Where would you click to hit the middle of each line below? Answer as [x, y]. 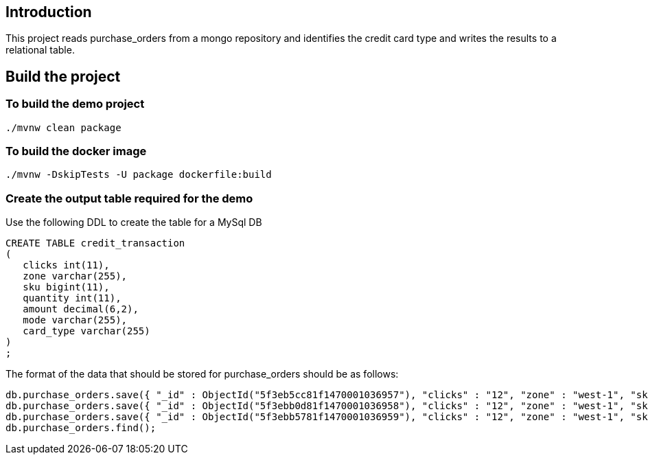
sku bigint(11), [66, 287]
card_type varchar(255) [86, 331]
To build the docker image [76, 151]
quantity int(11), [72, 298]
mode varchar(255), [75, 320]
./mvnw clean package [63, 127]
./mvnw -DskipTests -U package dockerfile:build [139, 175]
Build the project [63, 76]
